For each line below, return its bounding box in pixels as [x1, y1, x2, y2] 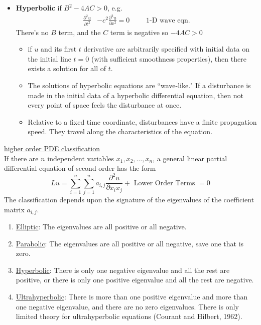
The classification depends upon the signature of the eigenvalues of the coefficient [4, 194, 254, 204]
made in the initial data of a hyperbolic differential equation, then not [28, 90, 244, 100]
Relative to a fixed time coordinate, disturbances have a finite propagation [28, 116, 257, 127]
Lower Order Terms [134, 179, 195, 187]
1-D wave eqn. [146, 17, 190, 24]
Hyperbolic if [16, 3, 62, 13]
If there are [4, 153, 39, 163]
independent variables [47, 153, 114, 163]
